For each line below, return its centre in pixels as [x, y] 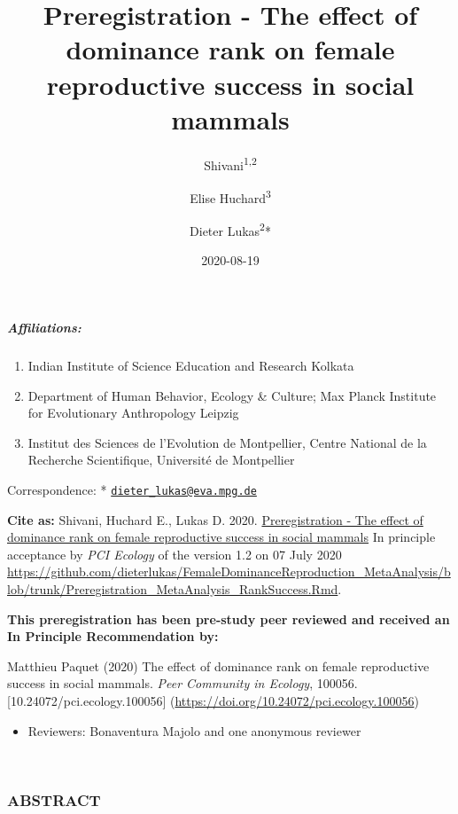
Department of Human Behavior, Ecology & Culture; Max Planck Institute [232, 395]
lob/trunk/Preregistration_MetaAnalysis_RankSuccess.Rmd [173, 589]
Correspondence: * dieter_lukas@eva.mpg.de [132, 489]
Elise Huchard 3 [230, 196]
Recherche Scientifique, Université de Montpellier [161, 460]
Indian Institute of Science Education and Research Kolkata [191, 365]
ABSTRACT [54, 799]
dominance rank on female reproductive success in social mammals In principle [221, 537]
